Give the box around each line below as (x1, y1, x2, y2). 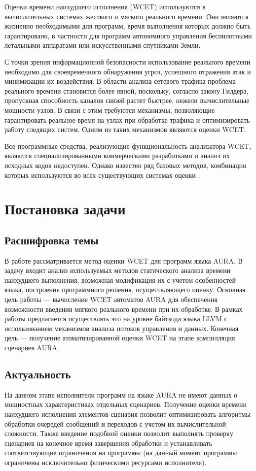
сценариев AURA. (4, 342, 59, 353)
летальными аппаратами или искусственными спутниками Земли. (4, 40, 201, 50)
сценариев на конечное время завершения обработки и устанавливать (4, 437, 212, 448)
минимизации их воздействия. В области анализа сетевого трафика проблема (4, 76, 236, 86)
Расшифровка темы (4, 232, 99, 247)
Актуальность (4, 367, 71, 381)
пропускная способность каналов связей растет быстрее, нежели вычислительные (4, 95, 250, 105)
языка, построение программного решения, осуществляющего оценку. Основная (4, 284, 246, 295)
